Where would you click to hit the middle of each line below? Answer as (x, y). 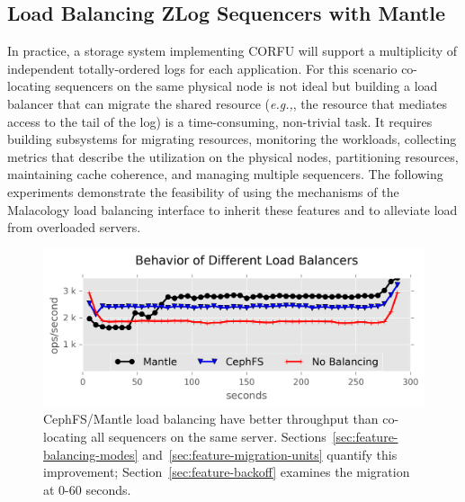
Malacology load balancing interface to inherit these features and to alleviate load (232, 209)
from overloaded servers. (74, 227)
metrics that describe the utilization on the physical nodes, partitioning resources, (233, 156)
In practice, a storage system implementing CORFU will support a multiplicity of (232, 51)
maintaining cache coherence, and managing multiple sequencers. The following (225, 174)
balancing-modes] (91, 454)
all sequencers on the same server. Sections (209, 437)
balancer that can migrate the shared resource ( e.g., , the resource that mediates (228, 103)
